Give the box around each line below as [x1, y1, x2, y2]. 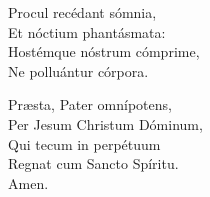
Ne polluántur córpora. [8, 60, 149, 81]
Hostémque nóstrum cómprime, [8, 41, 200, 62]
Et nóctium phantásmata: [8, 21, 166, 42]
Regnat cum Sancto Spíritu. [8, 153, 179, 174]
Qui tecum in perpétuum [8, 133, 161, 154]
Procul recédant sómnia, [8, 2, 157, 22]
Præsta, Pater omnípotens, [8, 94, 172, 115]
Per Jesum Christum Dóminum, [8, 113, 203, 134]
